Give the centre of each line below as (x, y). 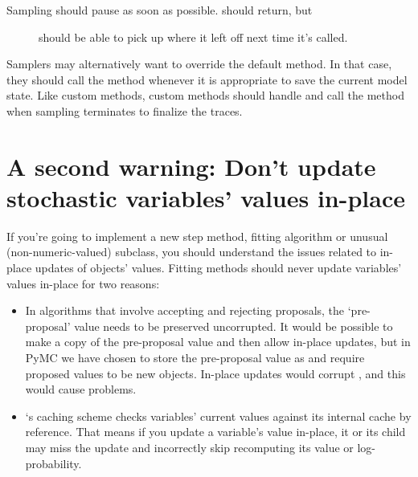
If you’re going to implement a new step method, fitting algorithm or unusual (197, 236)
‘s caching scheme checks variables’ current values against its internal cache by (218, 416)
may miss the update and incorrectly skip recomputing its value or (189, 447)
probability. (53, 463)
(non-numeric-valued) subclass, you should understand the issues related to (192, 252)
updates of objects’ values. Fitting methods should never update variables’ (218, 268)
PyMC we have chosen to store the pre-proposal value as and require (195, 358)
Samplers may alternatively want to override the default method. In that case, (199, 64)
